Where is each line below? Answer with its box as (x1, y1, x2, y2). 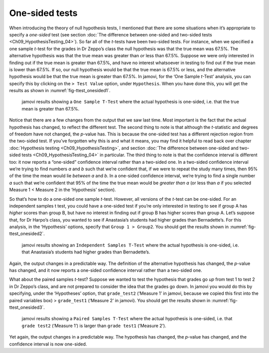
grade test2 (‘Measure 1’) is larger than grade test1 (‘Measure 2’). (21, 323, 166, 329)
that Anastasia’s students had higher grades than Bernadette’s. (21, 249, 150, 255)
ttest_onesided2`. (9, 231, 45, 236)
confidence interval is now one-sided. (9, 341, 87, 347)
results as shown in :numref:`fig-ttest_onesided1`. (9, 88, 111, 94)
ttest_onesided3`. (9, 304, 45, 310)
